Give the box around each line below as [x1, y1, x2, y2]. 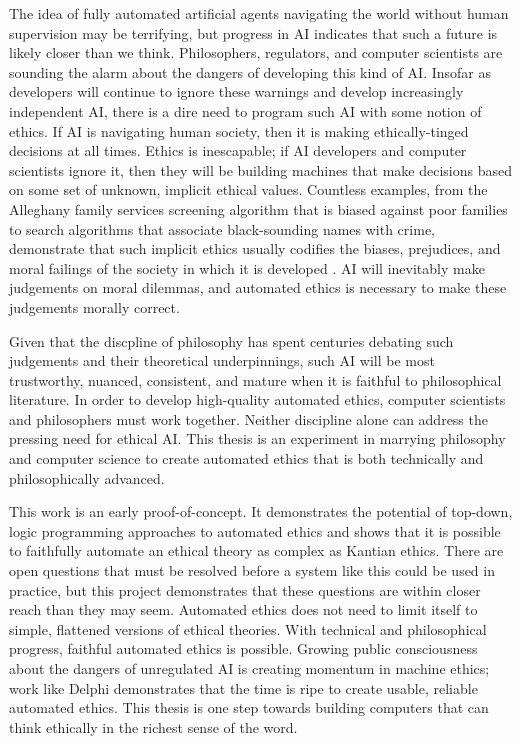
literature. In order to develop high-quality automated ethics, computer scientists [9, 389, 506, 410]
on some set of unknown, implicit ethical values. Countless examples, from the [9, 179, 488, 200]
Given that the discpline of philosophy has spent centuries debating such [9, 330, 454, 351]
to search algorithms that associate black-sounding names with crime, [9, 218, 435, 239]
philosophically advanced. [9, 467, 165, 488]
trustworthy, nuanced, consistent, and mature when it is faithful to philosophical [9, 369, 502, 390]
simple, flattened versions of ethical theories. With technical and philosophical [9, 618, 487, 639]
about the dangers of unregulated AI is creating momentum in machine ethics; [9, 658, 490, 678]
